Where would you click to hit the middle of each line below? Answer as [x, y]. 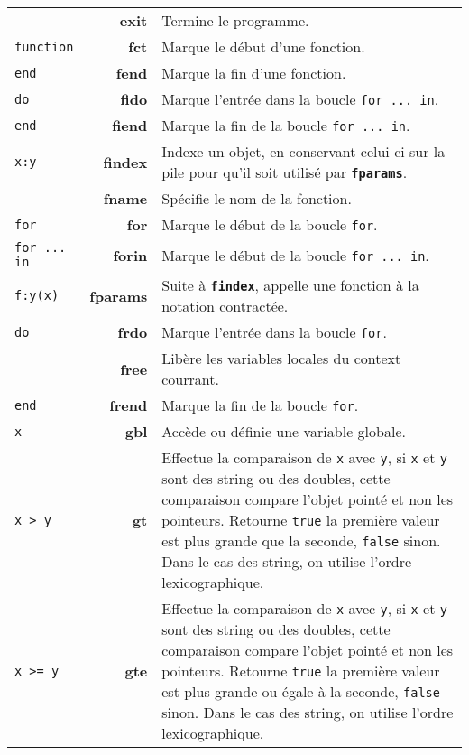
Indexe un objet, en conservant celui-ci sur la [303, 151]
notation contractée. [225, 306]
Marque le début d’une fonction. [263, 47]
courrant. [190, 379]
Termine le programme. [235, 20]
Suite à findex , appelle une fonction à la [290, 285]
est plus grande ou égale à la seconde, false [301, 691]
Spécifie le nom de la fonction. [257, 198]
